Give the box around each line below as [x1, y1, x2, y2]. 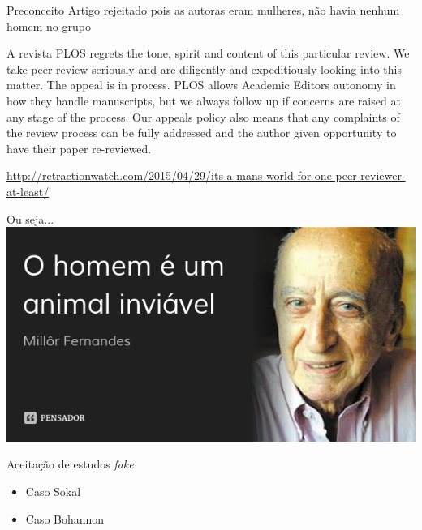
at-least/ [6, 182, 50, 199]
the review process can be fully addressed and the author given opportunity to [6, 124, 397, 141]
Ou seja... [6, 210, 54, 227]
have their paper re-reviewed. [6, 139, 152, 156]
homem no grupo [6, 17, 91, 34]
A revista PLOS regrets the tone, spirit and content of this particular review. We [6, 45, 410, 62]
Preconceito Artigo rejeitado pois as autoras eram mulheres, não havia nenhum [6, 2, 400, 18]
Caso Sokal [25, 482, 81, 499]
